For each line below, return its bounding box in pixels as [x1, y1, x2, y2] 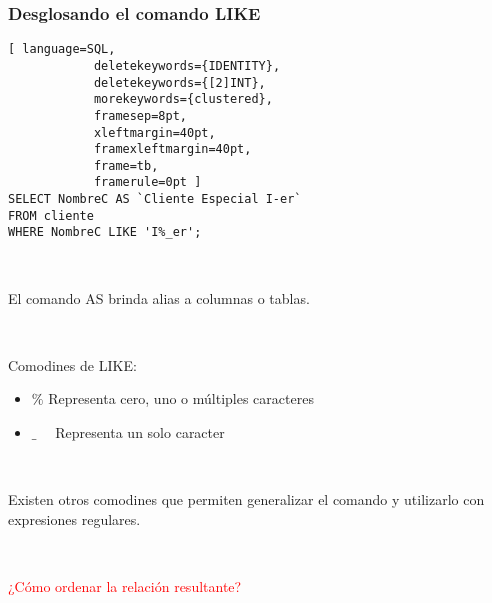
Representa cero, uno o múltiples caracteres [48, 388, 314, 409]
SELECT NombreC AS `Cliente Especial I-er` [8, 192, 302, 207]
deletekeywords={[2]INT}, [93, 75, 266, 90]
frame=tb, [93, 158, 159, 173]
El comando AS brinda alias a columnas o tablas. [8, 287, 310, 308]
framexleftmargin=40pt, [93, 142, 252, 157]
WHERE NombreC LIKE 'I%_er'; [8, 225, 202, 240]
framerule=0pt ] [93, 175, 202, 190]
